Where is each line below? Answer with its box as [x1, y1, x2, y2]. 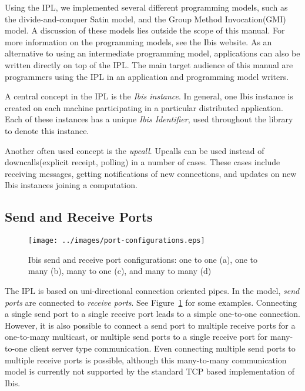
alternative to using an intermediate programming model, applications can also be [5, 47, 300, 59]
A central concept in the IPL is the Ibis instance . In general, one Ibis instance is [5, 90, 293, 102]
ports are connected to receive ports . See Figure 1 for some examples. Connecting [5, 296, 297, 308]
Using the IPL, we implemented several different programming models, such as [5, 1, 288, 13]
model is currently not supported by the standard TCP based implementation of [5, 365, 295, 377]
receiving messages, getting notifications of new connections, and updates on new [5, 167, 297, 179]
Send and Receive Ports [5, 208, 153, 226]
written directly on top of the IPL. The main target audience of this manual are [5, 58, 293, 71]
